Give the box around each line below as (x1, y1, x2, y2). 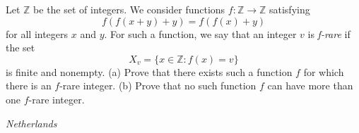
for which (303, 64, 344, 79)
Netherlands (6, 115, 57, 130)
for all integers (6, 26, 69, 41)
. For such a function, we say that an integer (104, 26, 297, 41)
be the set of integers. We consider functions (33, 2, 225, 16)
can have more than (267, 78, 353, 93)
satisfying (269, 2, 310, 16)
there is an (6, 78, 52, 93)
